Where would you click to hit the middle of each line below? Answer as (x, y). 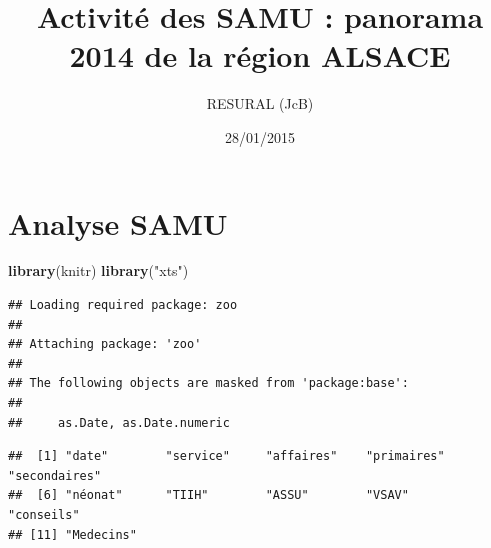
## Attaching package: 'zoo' (105, 344)
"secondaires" (55, 475)
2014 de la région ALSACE (260, 55)
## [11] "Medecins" (72, 534)
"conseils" (44, 514)
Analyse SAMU (118, 222)
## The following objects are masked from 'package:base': (208, 383)
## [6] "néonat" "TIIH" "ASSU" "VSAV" (208, 495)
